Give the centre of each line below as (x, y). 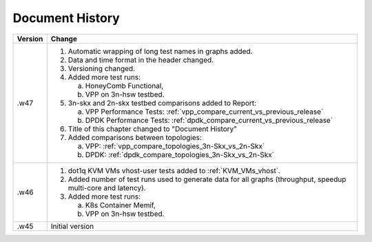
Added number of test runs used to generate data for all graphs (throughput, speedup (207, 179)
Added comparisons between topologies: (135, 137)
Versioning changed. (102, 68)
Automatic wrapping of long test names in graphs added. (160, 51)
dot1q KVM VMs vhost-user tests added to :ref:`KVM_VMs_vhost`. (174, 170)
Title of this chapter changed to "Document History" (153, 129)
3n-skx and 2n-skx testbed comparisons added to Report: (162, 103)
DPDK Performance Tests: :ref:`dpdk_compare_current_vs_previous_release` (209, 120)
